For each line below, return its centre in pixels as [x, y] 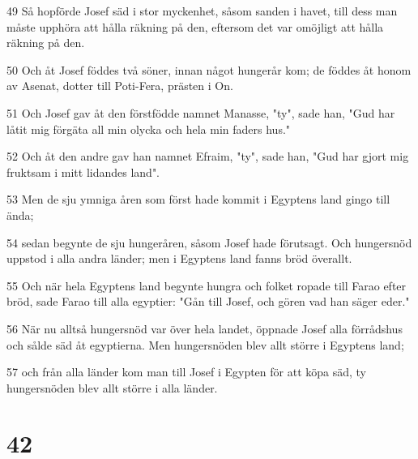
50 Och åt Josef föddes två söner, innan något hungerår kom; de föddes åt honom [209, 69]
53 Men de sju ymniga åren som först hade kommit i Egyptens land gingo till [198, 199]
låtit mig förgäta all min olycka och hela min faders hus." [149, 129]
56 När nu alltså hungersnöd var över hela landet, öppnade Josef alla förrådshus [205, 328]
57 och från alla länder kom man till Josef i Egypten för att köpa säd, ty [187, 372]
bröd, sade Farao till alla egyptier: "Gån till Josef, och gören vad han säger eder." [208, 301]
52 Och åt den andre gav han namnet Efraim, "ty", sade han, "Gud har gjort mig [208, 156]
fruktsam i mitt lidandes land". [83, 172]
